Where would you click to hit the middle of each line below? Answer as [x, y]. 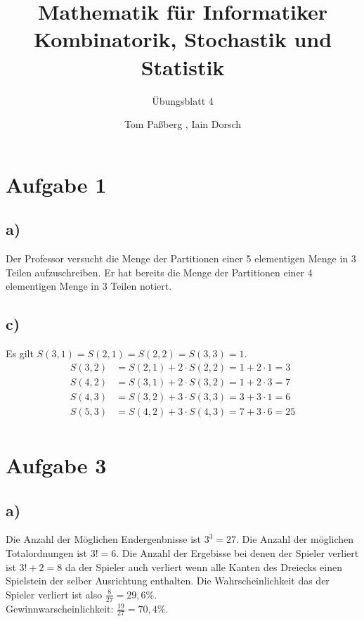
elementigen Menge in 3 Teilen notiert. [89, 286]
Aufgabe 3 [56, 465]
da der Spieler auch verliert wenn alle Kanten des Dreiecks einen [203, 566]
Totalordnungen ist [47, 552]
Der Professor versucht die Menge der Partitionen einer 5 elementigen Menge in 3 [181, 258]
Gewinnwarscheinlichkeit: [60, 608]
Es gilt [20, 353]
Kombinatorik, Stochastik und [183, 39]
